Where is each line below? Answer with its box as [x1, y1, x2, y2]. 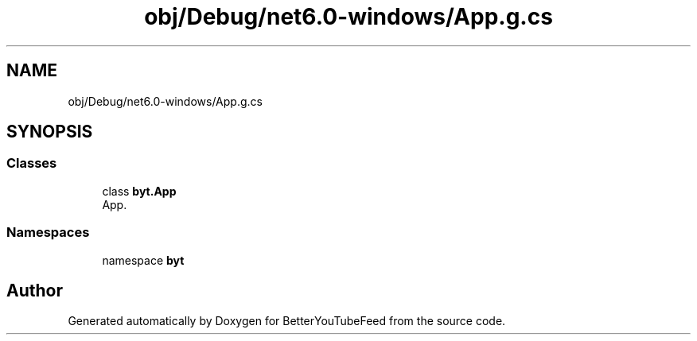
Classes [6, 155, 57, 172]
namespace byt [102, 253, 185, 267]
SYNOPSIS [6, 122, 93, 142]
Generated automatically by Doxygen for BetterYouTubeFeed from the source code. [68, 314, 506, 328]
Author [6, 280, 63, 300]
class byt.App [102, 184, 177, 198]
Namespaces [6, 224, 90, 241]
